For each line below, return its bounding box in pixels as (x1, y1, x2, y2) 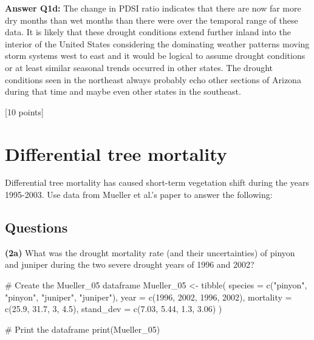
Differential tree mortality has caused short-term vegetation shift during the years (5, 176, 309, 189)
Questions (5, 218, 68, 237)
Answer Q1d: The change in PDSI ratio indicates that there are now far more (5, 2, 301, 14)
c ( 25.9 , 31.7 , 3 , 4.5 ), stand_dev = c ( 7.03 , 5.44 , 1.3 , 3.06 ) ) (5, 302, 222, 315)
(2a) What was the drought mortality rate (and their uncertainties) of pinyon (5, 246, 295, 259)
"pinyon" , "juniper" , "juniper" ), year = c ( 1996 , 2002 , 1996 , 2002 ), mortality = (5, 290, 292, 303)
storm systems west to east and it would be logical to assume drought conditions (5, 49, 305, 62)
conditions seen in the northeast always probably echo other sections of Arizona (5, 73, 301, 86)
